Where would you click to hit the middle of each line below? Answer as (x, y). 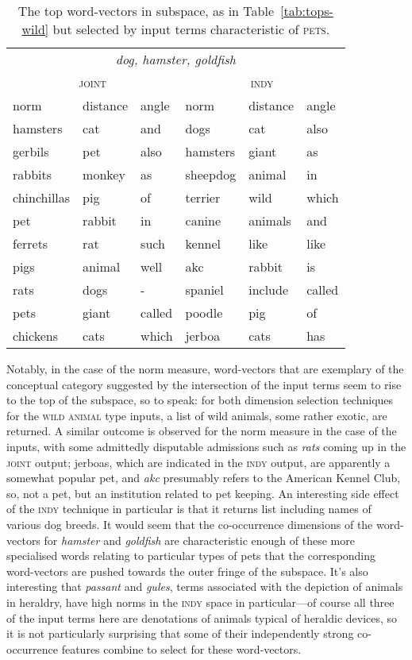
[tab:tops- (307, 11)
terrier (203, 197)
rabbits (33, 174)
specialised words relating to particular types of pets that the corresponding (191, 556)
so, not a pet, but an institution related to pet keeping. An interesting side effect (203, 493)
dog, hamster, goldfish (175, 59)
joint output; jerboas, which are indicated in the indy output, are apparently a (198, 462)
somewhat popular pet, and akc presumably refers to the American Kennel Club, (204, 478)
